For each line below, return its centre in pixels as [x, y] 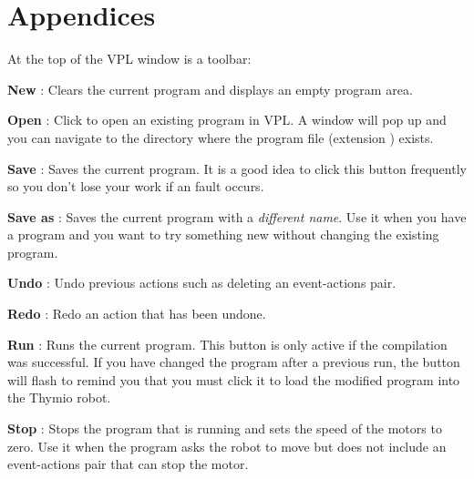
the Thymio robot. [59, 397]
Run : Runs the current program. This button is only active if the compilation [227, 344]
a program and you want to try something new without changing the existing [223, 234]
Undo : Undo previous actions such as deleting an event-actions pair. [202, 283]
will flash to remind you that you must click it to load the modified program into [234, 379]
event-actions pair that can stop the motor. [128, 464]
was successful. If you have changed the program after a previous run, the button [234, 362]
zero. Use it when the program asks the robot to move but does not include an [227, 446]
